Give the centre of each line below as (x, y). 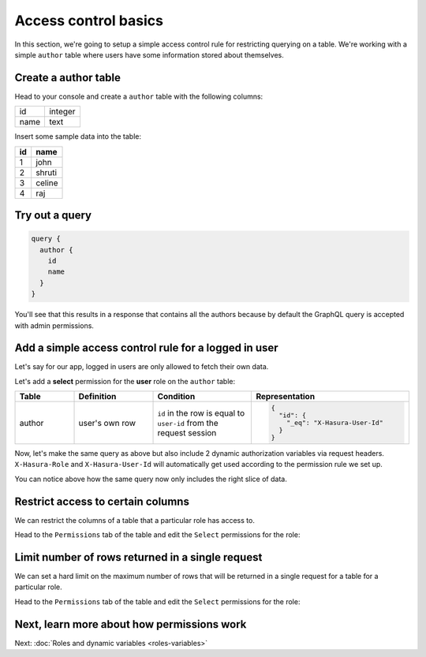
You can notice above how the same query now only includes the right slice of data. (151, 479)
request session (187, 432)
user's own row (107, 423)
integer (62, 112)
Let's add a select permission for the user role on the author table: (125, 381)
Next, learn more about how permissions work (131, 624)
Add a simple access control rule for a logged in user (147, 348)
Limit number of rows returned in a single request (138, 557)
